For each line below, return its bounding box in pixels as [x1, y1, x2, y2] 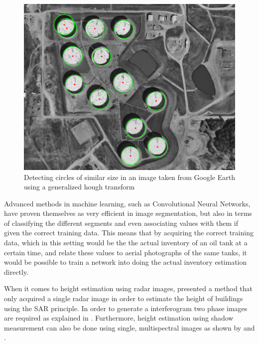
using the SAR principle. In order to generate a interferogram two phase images [4, 303, 248, 313]
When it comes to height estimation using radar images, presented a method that [4, 283, 253, 294]
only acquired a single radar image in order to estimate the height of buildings [4, 293, 243, 304]
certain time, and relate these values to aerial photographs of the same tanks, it [4, 247, 247, 257]
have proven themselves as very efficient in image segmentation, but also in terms [4, 208, 252, 218]
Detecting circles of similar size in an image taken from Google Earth [24, 172, 235, 182]
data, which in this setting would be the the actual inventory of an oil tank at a [4, 237, 248, 248]
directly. [4, 266, 29, 277]
